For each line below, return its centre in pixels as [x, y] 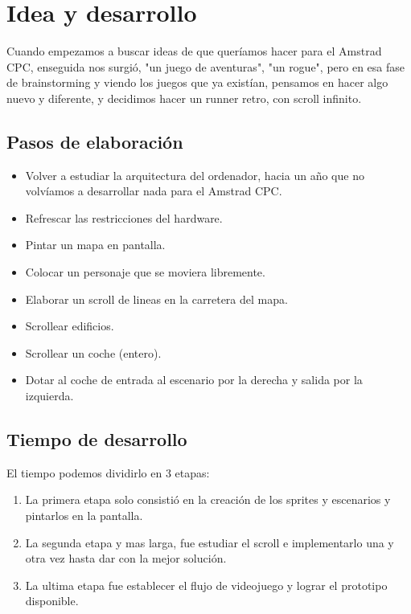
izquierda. [49, 396]
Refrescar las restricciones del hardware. [124, 217]
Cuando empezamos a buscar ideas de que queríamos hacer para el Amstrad [194, 51]
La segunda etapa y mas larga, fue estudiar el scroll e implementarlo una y [210, 542]
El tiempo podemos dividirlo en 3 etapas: [108, 472]
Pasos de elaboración [95, 141]
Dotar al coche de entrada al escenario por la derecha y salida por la [194, 380]
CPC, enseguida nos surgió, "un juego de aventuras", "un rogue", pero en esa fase [206, 66]
